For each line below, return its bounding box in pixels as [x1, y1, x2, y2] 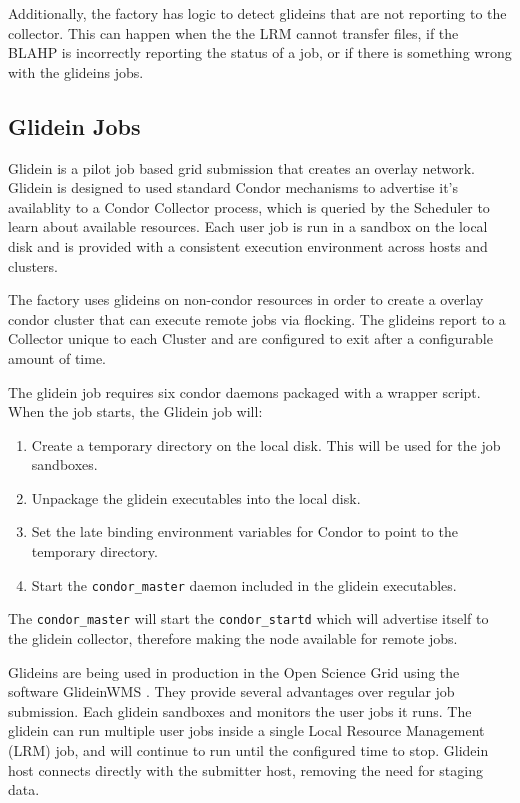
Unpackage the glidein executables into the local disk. [31, 487, 361, 508]
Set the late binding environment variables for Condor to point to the [31, 521, 458, 542]
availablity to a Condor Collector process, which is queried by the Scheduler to [8, 196, 490, 217]
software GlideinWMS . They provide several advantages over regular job [8, 681, 455, 702]
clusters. [8, 255, 58, 276]
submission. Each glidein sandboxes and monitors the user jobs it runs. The [8, 700, 472, 721]
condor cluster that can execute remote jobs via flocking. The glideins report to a [8, 308, 506, 329]
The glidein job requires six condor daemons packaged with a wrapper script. [8, 381, 481, 402]
